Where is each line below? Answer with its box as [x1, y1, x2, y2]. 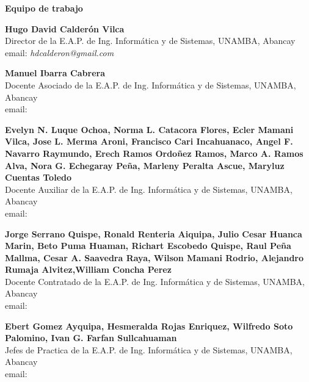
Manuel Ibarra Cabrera [5, 67, 105, 79]
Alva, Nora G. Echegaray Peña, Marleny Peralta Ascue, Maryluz [5, 159, 285, 171]
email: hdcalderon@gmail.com [5, 46, 114, 59]
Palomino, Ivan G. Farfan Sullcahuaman [5, 331, 177, 344]
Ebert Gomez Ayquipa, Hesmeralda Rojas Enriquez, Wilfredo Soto [5, 319, 293, 332]
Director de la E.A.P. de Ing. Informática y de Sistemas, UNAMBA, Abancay [5, 34, 296, 47]
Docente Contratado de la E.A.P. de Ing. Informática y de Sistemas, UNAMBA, [5, 275, 305, 287]
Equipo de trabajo [5, 2, 83, 14]
